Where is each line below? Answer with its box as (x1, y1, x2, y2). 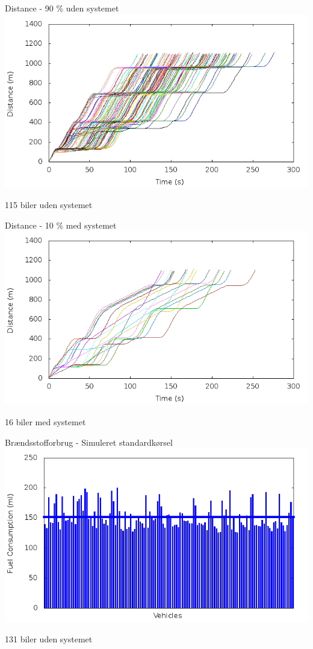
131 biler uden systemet (5, 632, 93, 645)
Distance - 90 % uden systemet (5, 2, 119, 14)
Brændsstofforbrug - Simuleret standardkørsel (5, 435, 173, 448)
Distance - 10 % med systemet (5, 218, 117, 231)
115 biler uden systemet (5, 198, 93, 211)
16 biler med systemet (5, 415, 86, 428)
